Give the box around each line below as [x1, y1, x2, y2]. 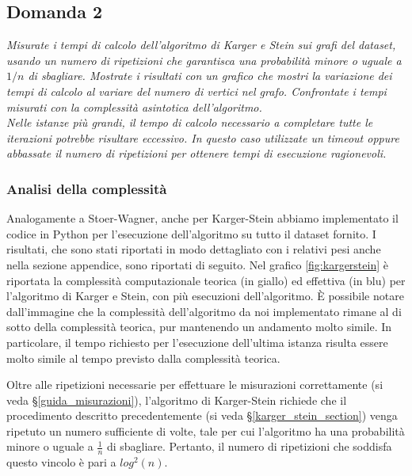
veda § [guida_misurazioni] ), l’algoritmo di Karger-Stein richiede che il [6, 391, 347, 408]
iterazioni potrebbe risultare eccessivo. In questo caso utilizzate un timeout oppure [6, 129, 399, 146]
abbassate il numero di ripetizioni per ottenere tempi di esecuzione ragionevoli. [6, 145, 387, 162]
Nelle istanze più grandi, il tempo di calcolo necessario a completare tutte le [6, 114, 373, 131]
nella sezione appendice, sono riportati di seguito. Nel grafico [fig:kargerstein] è [6, 256, 388, 272]
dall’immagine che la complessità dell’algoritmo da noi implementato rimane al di [6, 303, 402, 319]
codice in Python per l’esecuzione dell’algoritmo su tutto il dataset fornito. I [6, 225, 376, 242]
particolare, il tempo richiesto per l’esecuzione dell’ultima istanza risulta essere [6, 333, 388, 350]
